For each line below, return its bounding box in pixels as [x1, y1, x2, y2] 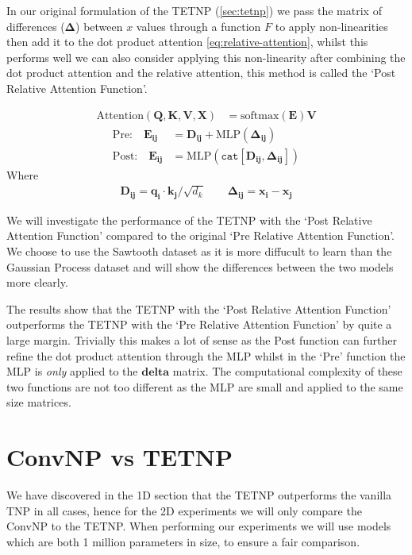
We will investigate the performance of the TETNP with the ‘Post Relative [6, 211, 372, 228]
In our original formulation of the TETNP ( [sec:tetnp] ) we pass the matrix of [6, 2, 382, 18]
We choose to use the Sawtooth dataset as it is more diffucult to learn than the [6, 243, 392, 260]
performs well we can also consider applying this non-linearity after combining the [6, 48, 406, 65]
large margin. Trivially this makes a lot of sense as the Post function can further [6, 332, 398, 349]
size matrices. [6, 394, 71, 410]
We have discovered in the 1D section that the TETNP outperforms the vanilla [6, 487, 392, 503]
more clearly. [6, 274, 68, 291]
